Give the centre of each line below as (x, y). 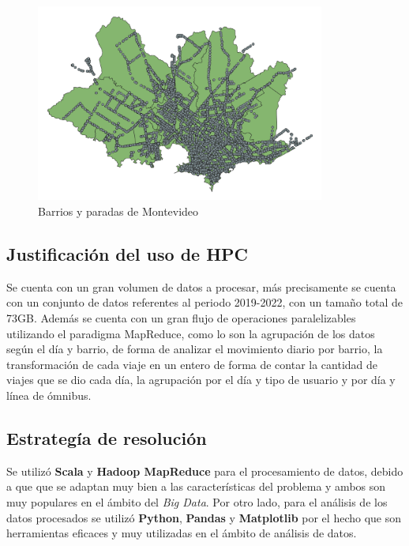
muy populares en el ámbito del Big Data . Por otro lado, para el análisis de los (197, 501)
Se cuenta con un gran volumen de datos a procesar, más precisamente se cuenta (201, 286)
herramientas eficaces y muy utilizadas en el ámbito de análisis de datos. (182, 533)
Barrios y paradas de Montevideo (118, 211)
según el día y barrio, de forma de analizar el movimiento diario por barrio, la (195, 349)
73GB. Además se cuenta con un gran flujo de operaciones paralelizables (181, 318)
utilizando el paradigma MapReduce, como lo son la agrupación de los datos (191, 333)
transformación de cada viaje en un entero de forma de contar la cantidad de (192, 364)
